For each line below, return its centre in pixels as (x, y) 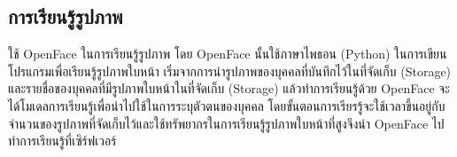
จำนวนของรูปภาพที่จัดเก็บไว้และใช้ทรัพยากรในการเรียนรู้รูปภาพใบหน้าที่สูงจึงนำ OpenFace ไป (226, 123)
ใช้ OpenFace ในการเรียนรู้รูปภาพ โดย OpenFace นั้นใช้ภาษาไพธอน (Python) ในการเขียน (228, 54)
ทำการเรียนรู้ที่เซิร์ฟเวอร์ (62, 141)
